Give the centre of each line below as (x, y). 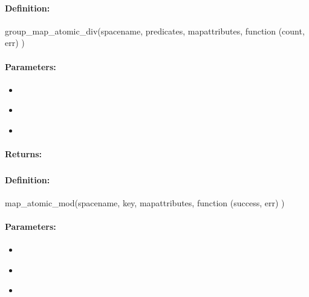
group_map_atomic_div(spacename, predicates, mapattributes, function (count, (155, 31)
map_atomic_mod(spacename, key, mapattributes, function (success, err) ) (145, 202)
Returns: (24, 154)
